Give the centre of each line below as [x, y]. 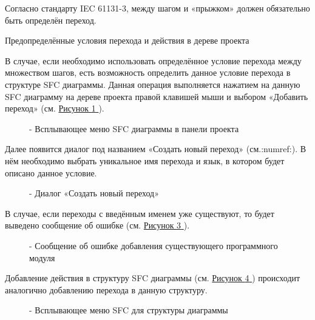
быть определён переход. [51, 20]
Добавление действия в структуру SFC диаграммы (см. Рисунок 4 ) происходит [153, 278]
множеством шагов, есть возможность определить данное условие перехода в [148, 72]
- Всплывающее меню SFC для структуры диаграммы [129, 310]
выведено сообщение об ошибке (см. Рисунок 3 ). [97, 225]
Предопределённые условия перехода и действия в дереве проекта [127, 40]
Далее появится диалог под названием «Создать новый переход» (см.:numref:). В [156, 149]
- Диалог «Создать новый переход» [94, 193]
